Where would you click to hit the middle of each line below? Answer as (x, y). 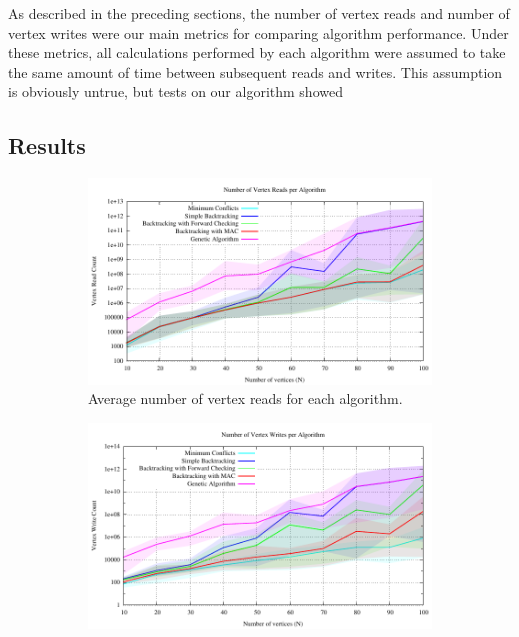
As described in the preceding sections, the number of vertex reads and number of (259, 13)
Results (47, 145)
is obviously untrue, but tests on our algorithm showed (175, 91)
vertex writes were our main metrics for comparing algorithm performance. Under (258, 32)
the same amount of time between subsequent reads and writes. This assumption (255, 71)
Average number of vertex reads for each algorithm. (245, 398)
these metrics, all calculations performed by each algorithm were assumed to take (257, 52)
